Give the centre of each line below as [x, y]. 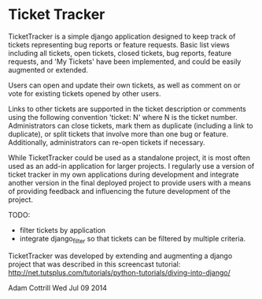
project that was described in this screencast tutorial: [94, 264]
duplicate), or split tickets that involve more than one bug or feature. [118, 134]
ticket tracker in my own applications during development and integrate [124, 174]
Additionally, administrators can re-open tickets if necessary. [107, 142]
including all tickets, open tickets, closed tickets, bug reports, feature [120, 53]
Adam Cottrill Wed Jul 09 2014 [58, 288]
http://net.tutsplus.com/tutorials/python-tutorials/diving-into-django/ [119, 272]
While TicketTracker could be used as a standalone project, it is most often [129, 157]
